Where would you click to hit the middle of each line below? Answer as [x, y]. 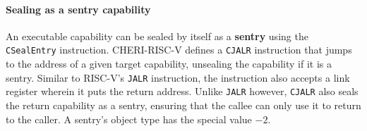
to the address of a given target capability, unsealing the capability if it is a [169, 64]
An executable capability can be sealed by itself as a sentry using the [157, 36]
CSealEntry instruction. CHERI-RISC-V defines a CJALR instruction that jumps [179, 50]
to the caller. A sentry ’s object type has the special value [129, 119]
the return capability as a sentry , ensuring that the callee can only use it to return [183, 105]
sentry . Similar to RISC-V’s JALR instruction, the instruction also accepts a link [178, 77]
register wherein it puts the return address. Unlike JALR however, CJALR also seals [182, 91]
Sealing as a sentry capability [78, 9]
